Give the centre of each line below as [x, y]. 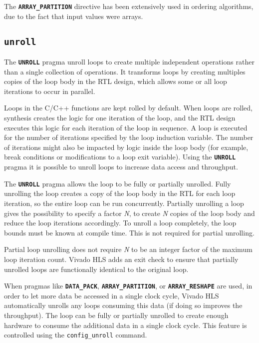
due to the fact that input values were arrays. [74, 16]
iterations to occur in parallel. [50, 91]
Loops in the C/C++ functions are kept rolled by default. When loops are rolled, [129, 108]
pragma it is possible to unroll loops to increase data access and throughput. [121, 167]
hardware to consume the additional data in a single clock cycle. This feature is [126, 325]
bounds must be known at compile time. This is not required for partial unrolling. [129, 232]
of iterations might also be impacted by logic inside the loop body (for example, [126, 147]
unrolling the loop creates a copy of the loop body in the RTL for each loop [120, 193]
